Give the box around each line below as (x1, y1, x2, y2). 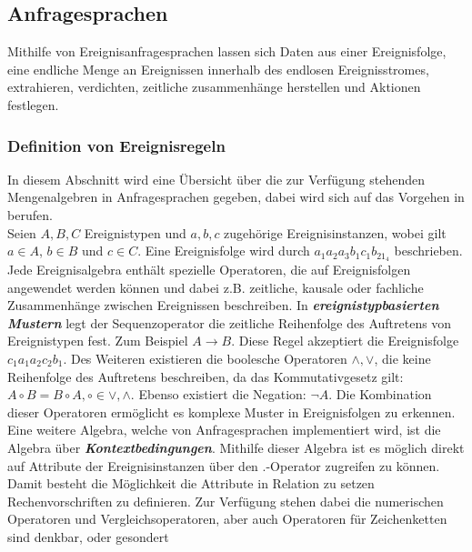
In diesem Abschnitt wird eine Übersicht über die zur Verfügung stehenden (7, 169, 426, 188)
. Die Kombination (328, 385, 432, 404)
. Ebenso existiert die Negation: (130, 385, 306, 404)
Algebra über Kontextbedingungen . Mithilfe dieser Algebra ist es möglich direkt (7, 437, 465, 457)
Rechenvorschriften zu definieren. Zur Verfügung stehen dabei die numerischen (7, 491, 444, 510)
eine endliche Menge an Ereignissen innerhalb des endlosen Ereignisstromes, (7, 59, 429, 78)
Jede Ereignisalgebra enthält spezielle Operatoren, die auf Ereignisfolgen (7, 260, 411, 279)
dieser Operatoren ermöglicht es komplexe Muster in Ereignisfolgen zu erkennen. (7, 402, 456, 421)
